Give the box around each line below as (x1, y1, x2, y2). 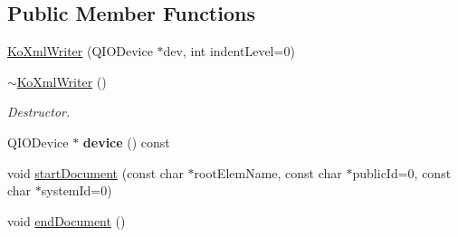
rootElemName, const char (194, 163, 342, 182)
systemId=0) (41, 181, 112, 200)
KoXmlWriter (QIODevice (7, 42, 153, 61)
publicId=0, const (352, 163, 452, 182)
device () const (82, 132, 170, 151)
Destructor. (7, 102, 71, 121)
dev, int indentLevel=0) (163, 42, 295, 61)
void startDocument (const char (7, 163, 184, 182)
